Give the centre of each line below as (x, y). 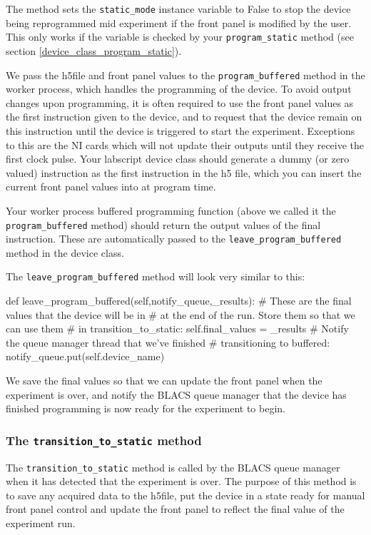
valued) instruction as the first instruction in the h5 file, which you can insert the (184, 172)
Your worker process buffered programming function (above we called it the (171, 210)
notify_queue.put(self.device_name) (85, 356)
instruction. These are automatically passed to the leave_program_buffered (174, 239)
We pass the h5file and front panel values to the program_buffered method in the (185, 75)
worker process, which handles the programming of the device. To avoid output (179, 89)
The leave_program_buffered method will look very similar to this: (156, 276)
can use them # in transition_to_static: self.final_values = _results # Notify (177, 328)
